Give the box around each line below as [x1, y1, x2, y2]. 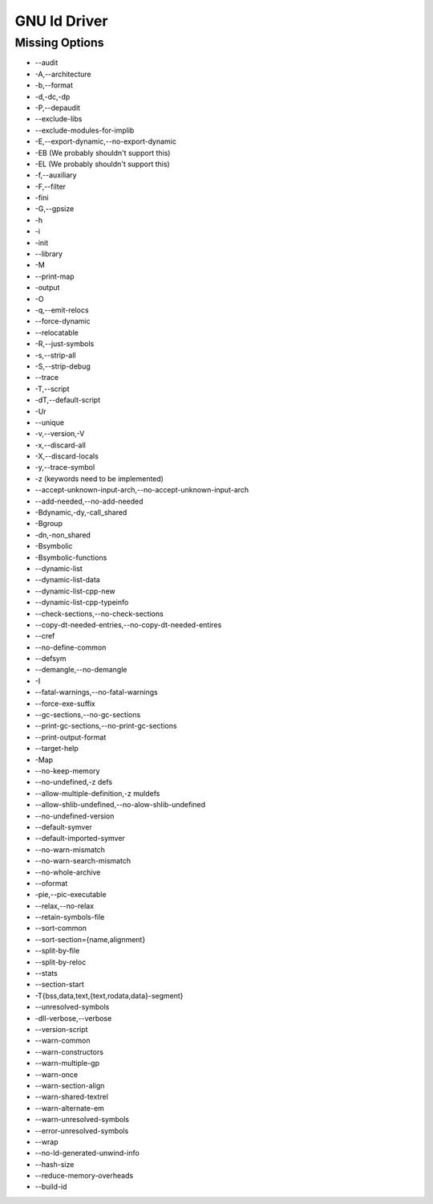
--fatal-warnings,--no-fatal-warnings [34, 688, 158, 697]
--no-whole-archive [34, 867, 101, 877]
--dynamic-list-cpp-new [34, 586, 115, 596]
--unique [34, 418, 64, 427]
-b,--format [34, 80, 74, 90]
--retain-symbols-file [34, 912, 105, 922]
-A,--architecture [34, 69, 91, 79]
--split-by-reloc [34, 957, 87, 967]
